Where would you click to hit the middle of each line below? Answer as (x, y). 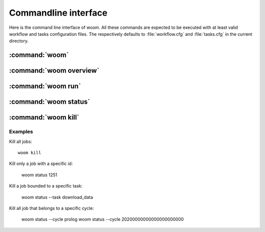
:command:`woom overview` (54, 71)
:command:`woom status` (50, 102)
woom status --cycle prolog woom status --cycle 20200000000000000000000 (103, 219)
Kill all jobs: (21, 141)
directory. (19, 41)
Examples (21, 132)
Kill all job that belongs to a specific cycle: (52, 208)
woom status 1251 (39, 175)
